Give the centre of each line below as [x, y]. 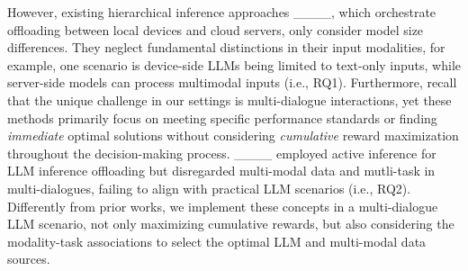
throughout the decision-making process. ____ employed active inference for [222, 153]
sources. [29, 259]
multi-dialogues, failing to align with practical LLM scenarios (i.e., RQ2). [209, 188]
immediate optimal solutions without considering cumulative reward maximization [233, 135]
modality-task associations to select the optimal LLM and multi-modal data [217, 241]
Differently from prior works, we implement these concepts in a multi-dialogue [223, 206]
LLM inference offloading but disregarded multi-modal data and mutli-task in [221, 171]
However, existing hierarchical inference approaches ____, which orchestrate [222, 12]
